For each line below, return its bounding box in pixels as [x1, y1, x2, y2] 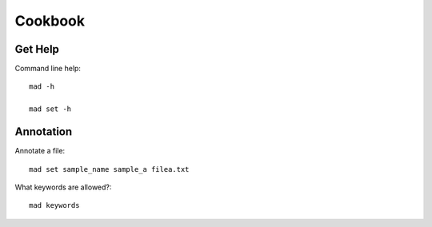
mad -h [29, 82, 55, 91]
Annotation [14, 125, 73, 139]
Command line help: [14, 64, 82, 74]
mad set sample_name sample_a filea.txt [29, 165, 190, 173]
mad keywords [29, 201, 80, 210]
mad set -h [29, 105, 72, 113]
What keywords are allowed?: [14, 182, 112, 192]
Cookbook [14, 12, 86, 30]
